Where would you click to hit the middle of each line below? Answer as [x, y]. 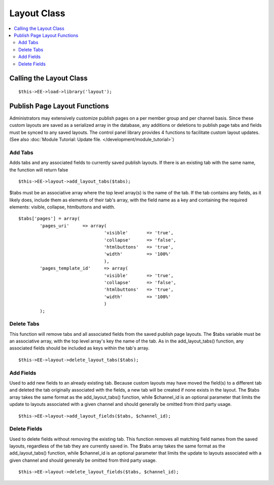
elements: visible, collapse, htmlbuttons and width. [62, 207]
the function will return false [39, 169]
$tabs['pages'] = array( [49, 219]
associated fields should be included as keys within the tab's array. [79, 348]
